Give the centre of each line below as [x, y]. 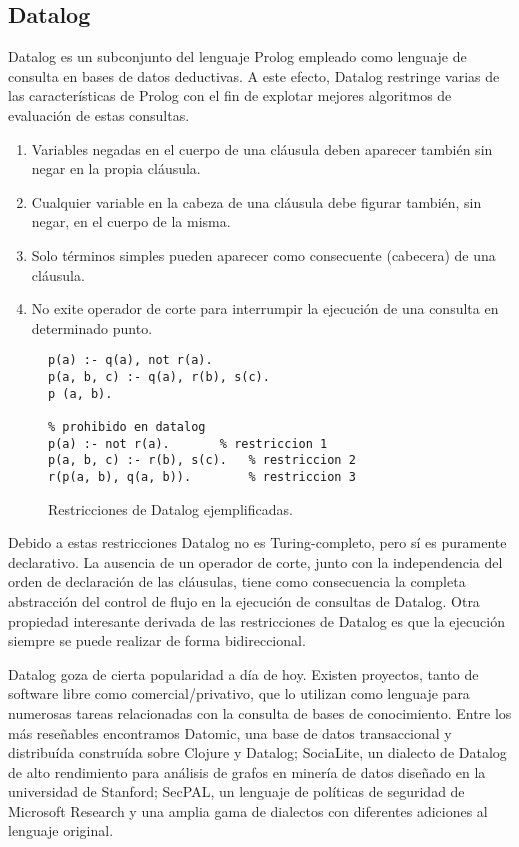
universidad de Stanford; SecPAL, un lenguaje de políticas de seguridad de [236, 791]
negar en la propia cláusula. [116, 168]
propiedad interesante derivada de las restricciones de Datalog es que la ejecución [256, 620]
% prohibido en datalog [127, 426]
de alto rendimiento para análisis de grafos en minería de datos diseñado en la [247, 771]
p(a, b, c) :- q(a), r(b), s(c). [159, 376]
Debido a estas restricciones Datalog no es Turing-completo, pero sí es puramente [257, 542]
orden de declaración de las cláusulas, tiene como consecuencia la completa [237, 581]
